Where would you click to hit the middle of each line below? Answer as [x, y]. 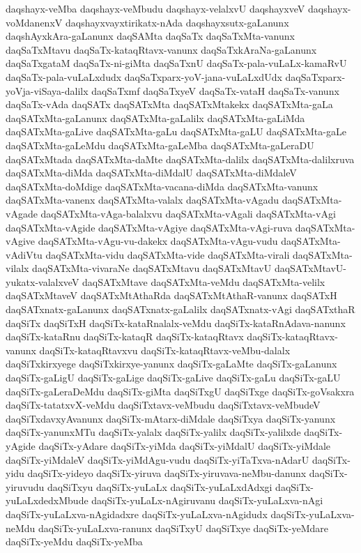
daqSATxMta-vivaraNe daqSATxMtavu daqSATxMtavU [152, 268]
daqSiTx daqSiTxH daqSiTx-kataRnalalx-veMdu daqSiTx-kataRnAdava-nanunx [176, 323]
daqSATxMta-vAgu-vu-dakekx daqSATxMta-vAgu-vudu [158, 241]
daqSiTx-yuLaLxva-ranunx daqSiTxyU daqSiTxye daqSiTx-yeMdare [183, 528]
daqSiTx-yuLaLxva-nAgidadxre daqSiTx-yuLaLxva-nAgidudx [137, 514]
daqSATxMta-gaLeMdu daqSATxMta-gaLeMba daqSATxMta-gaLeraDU [160, 145]
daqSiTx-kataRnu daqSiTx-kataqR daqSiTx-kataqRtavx [125, 336]
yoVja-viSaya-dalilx [47, 90]
